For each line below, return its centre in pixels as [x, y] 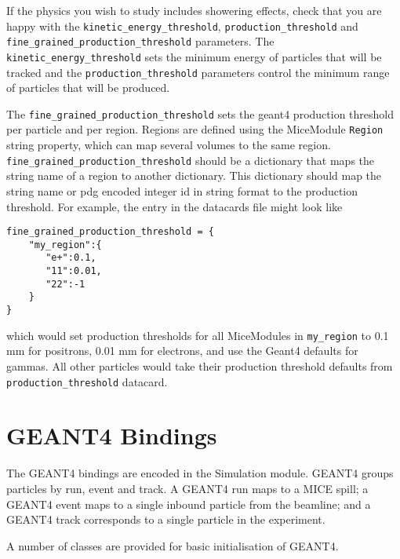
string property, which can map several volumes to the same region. [169, 145]
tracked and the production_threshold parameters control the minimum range [198, 72]
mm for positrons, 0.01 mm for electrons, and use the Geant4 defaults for [182, 351]
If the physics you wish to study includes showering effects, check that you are [194, 10]
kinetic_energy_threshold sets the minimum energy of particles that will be [194, 56]
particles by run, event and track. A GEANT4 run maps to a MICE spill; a [187, 488]
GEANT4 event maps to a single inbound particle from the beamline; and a [189, 504]
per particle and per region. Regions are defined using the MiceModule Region [195, 129]
